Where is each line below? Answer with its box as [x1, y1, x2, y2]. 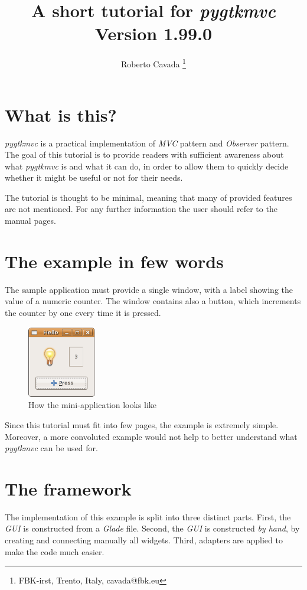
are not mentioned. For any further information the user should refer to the [5, 203, 277, 215]
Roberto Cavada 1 [121, 56, 186, 70]
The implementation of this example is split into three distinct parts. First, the [5, 510, 291, 523]
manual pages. [5, 214, 56, 227]
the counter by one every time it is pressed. [5, 306, 161, 318]
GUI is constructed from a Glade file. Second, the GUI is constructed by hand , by [5, 522, 300, 534]
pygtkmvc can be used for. [5, 442, 98, 454]
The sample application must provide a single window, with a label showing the [5, 283, 293, 295]
